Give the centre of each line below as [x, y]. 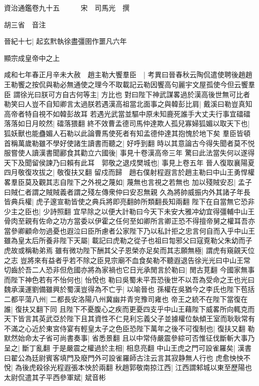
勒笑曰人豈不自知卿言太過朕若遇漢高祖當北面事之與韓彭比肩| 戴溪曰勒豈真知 [128, 104]
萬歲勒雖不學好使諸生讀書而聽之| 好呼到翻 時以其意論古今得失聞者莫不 [133, 143]
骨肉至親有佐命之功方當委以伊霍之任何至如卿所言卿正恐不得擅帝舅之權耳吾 [126, 221]
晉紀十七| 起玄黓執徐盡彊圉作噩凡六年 [65, 41]
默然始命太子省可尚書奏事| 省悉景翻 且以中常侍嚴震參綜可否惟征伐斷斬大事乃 [129, 338]
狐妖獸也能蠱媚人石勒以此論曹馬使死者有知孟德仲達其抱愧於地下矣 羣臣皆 [124, 133]
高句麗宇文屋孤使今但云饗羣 [209, 84]
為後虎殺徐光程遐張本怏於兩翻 [64, 367]
